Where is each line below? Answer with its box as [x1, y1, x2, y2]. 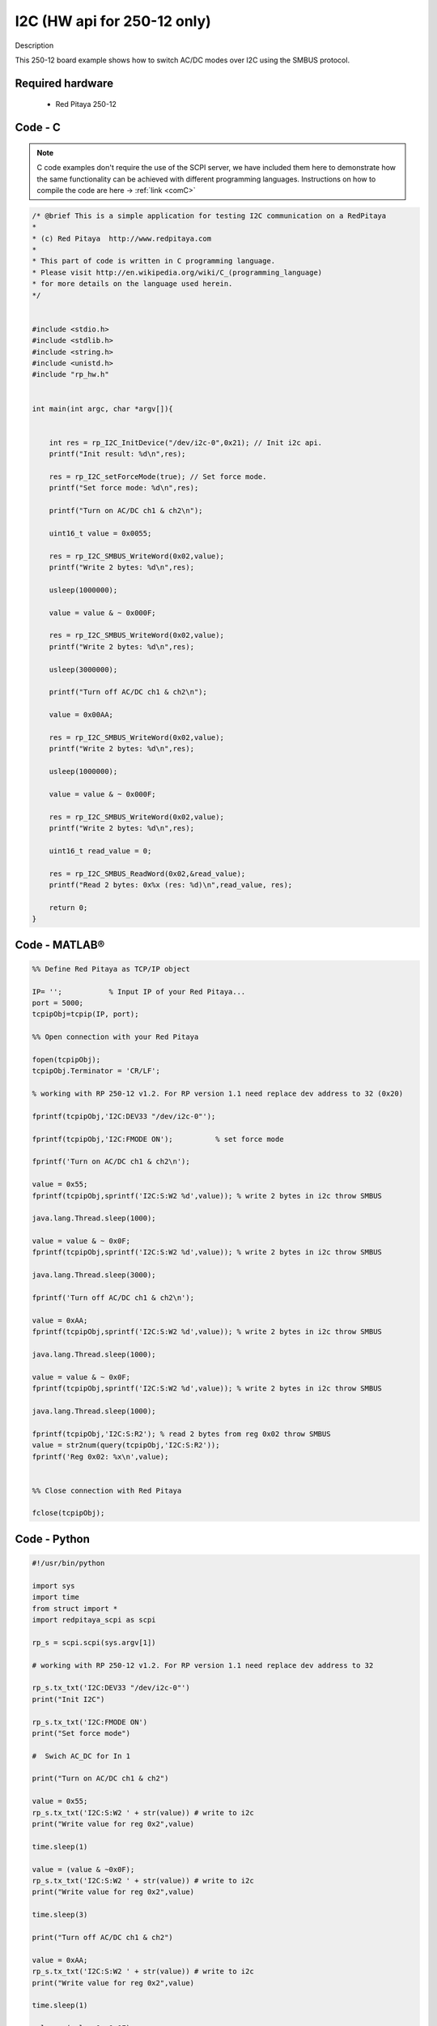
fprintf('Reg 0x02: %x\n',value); [32, 1451, 169, 1461]
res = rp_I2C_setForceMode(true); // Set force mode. [49, 472, 267, 481]
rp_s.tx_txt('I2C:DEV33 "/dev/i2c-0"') [32, 1683, 190, 1693]
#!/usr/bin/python [32, 1558, 105, 1568]
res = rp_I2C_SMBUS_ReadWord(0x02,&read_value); [49, 869, 246, 878]
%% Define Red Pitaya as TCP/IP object [32, 964, 190, 973]
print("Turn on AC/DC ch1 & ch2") [32, 1774, 169, 1783]
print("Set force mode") [32, 1729, 131, 1737]
